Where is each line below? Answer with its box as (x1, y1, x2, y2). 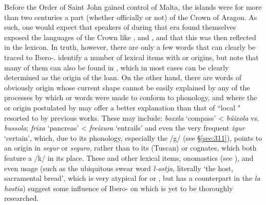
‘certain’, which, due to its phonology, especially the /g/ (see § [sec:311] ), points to (4, 132, 262, 143)
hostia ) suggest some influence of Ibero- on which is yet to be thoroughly (4, 182, 233, 193)
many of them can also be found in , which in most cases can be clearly (4, 62, 229, 72)
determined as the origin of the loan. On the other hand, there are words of (4, 72, 242, 83)
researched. (4, 193, 39, 203)
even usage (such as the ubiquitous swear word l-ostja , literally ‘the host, (4, 162, 234, 173)
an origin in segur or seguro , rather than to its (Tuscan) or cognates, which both (4, 142, 257, 153)
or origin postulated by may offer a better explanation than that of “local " (4, 102, 241, 113)
